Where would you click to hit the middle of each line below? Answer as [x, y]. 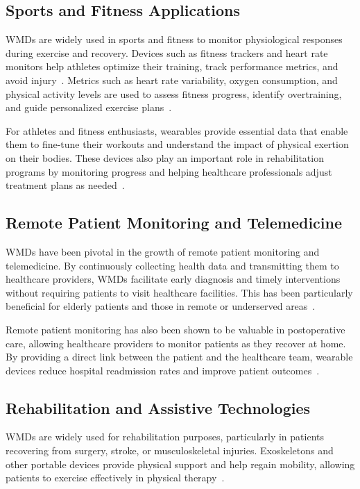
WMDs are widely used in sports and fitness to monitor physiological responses [174, 39]
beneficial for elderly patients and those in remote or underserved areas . [161, 306]
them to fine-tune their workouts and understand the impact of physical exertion [177, 144]
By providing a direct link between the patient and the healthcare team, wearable [179, 357]
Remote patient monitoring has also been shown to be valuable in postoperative [175, 329]
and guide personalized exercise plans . [89, 107]
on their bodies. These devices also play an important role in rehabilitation [165, 157]
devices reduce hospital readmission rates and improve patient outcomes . [163, 370]
